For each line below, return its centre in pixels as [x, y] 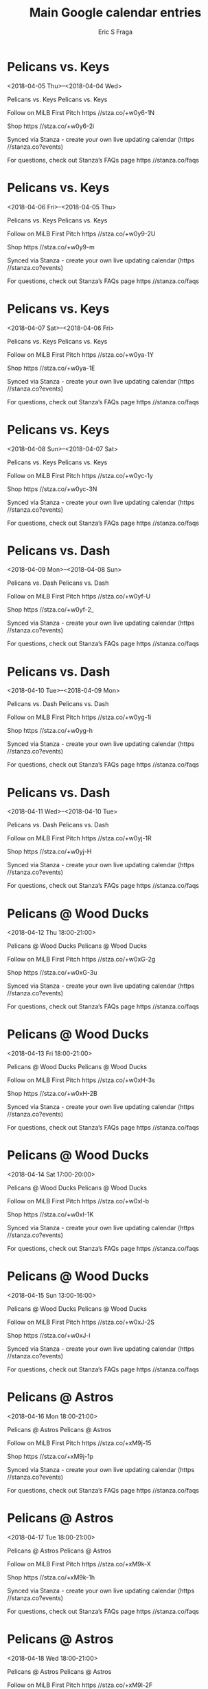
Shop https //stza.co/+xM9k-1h [51, 1577]
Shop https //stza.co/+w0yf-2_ [50, 610]
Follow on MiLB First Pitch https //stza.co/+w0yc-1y [80, 475]
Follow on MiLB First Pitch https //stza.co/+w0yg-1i [79, 717]
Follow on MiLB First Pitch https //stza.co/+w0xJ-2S [81, 1322]
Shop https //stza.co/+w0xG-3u [52, 973]
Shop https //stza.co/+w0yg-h [50, 731]
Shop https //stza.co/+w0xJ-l [49, 1336]
